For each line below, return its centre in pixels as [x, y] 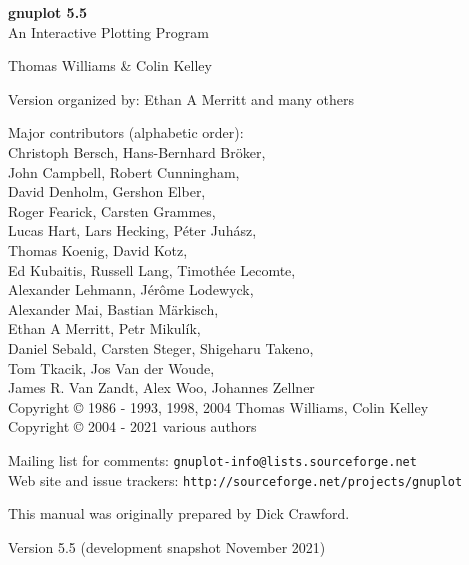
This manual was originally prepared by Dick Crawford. [179, 513]
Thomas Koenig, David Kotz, [98, 249]
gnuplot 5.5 [48, 12]
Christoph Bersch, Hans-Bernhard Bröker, [137, 151]
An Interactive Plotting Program [108, 31]
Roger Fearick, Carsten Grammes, [112, 210]
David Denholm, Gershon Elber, [107, 191]
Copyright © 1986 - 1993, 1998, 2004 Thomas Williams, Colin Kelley [218, 406]
